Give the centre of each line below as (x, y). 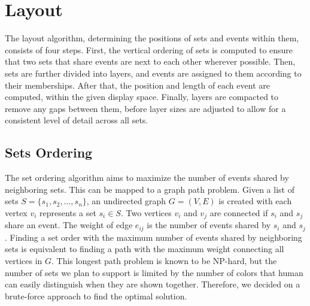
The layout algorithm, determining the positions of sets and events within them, (152, 38)
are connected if (239, 212)
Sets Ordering (49, 152)
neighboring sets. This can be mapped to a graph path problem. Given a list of (150, 189)
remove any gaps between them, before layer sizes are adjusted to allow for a (145, 108)
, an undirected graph (126, 201)
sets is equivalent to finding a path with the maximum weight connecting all (145, 249)
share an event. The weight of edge (69, 225)
